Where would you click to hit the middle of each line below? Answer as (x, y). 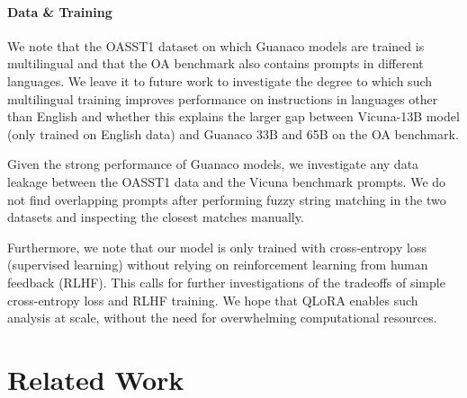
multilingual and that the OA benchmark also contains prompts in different (216, 63)
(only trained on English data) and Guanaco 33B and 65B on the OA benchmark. (233, 133)
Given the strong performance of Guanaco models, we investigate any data (213, 164)
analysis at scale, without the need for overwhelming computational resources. (222, 318)
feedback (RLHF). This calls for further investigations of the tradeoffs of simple (226, 282)
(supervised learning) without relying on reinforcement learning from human (218, 265)
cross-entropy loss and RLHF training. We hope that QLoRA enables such (213, 300)
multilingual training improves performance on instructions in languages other (223, 98)
